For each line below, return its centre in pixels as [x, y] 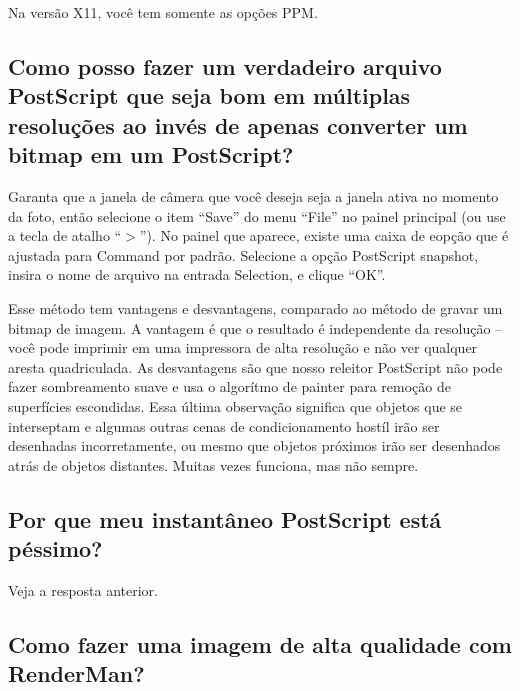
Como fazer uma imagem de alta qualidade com [260, 643]
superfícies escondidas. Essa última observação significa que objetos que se [235, 405]
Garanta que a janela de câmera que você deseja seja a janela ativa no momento [253, 195]
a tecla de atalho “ [65, 235]
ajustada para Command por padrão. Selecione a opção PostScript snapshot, [243, 254]
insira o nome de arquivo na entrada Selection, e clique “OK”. [197, 274]
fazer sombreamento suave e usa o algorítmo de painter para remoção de [229, 386]
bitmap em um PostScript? [151, 154]
